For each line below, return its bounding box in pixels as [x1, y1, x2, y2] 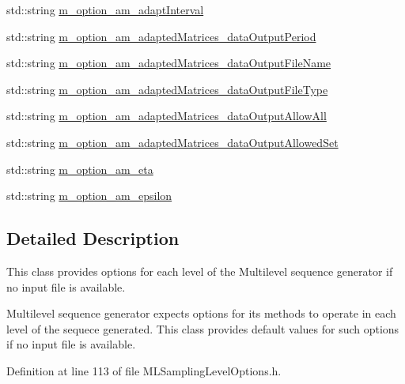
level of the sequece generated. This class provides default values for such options [6, 320, 399, 337]
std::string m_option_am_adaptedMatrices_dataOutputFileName [6, 55, 331, 71]
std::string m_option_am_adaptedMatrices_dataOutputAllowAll [6, 107, 327, 124]
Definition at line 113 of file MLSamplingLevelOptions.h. [6, 362, 282, 378]
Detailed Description [6, 226, 180, 250]
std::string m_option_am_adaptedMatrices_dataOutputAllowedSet [6, 134, 339, 150]
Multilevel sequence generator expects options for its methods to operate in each [6, 305, 396, 322]
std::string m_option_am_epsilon [6, 187, 172, 204]
